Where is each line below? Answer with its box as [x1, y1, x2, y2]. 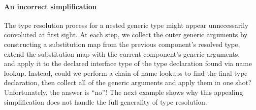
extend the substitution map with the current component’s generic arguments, [4, 48, 240, 59]
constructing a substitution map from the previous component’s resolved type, [4, 39, 240, 49]
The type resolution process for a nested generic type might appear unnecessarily [4, 20, 249, 30]
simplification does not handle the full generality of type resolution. [4, 96, 207, 107]
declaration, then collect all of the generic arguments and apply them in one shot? [4, 77, 252, 88]
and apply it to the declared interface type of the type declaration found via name [4, 58, 252, 68]
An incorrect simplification [4, 1, 97, 11]
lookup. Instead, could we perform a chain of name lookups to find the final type [4, 67, 248, 78]
